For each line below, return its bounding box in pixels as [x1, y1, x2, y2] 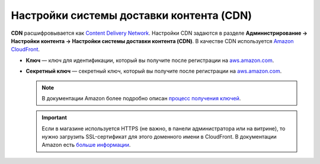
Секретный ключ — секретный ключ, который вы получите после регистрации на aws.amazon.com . [25, 68, 282, 75]
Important [41, 114, 68, 121]
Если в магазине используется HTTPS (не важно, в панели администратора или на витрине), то [41, 124, 286, 132]
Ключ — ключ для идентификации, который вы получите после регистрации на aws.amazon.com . [25, 57, 274, 64]
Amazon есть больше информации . [41, 142, 131, 149]
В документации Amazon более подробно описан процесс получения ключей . [41, 94, 241, 101]
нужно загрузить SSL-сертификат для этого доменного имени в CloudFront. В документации [41, 133, 277, 140]
